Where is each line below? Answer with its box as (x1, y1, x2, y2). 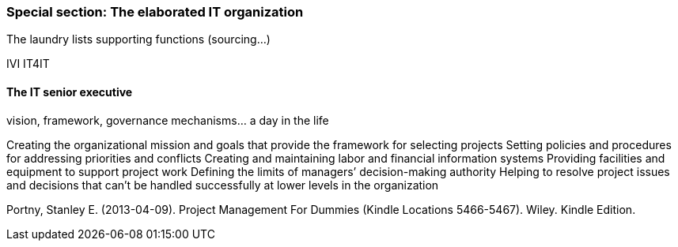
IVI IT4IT (6, 57, 50, 71)
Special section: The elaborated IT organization (6, 4, 304, 20)
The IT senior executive (6, 84, 133, 99)
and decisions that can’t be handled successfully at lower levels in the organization (6, 178, 439, 192)
